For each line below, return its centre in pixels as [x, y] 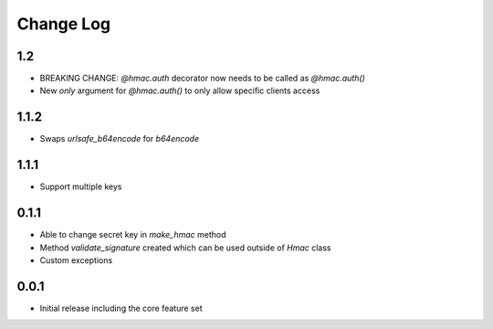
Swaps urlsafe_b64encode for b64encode [120, 139]
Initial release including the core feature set [121, 308]
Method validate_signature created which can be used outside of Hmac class [185, 248]
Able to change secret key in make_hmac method [133, 235]
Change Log [64, 24]
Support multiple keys [81, 186]
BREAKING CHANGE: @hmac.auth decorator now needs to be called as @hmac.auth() [202, 79]
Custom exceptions [76, 260]
